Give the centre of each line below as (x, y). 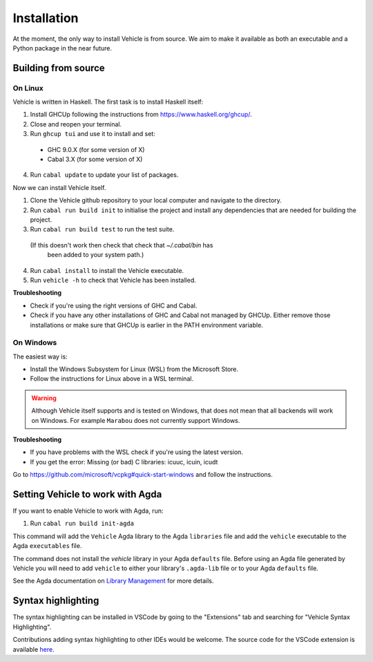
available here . (34, 649)
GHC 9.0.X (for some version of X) (96, 149)
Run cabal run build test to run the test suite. (102, 229)
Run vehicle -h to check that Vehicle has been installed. (113, 280)
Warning (44, 398)
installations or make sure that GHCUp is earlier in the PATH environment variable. (147, 325)
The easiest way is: (40, 357)
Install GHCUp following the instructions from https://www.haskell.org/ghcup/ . (141, 115)
